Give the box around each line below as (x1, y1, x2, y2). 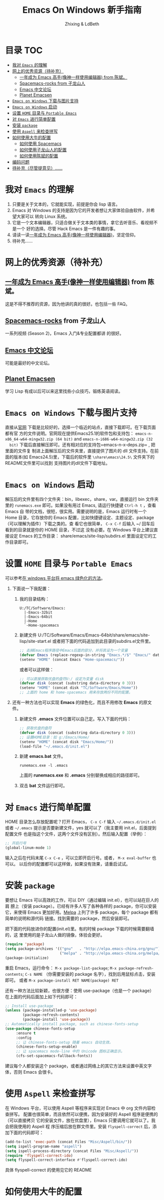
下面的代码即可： (9, 1129, 44, 1135)
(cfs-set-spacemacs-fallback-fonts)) (16, 1054, 93, 1059)
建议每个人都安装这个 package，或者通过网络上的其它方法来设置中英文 (5, 1063, 148, 1069)
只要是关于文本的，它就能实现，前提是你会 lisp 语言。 (12, 201, 121, 207)
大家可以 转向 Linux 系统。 (16, 213, 70, 219)
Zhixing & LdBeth (65, 21, 99, 27)
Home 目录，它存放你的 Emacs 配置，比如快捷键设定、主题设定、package (5, 515, 154, 520)
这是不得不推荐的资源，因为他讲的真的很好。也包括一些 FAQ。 (5, 301, 130, 306)
